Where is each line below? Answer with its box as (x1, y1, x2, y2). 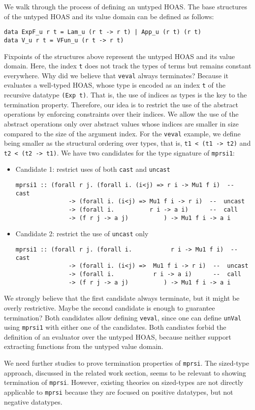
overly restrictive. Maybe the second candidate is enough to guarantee (4, 302, 215, 313)
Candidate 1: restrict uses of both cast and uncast (15, 164, 170, 174)
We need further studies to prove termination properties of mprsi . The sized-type (4, 358, 249, 368)
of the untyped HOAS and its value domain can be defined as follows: (4, 11, 214, 21)
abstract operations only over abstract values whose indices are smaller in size (4, 118, 239, 128)
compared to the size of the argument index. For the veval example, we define (4, 128, 241, 138)
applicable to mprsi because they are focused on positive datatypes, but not (4, 386, 233, 397)
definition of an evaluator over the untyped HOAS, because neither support (4, 331, 231, 342)
